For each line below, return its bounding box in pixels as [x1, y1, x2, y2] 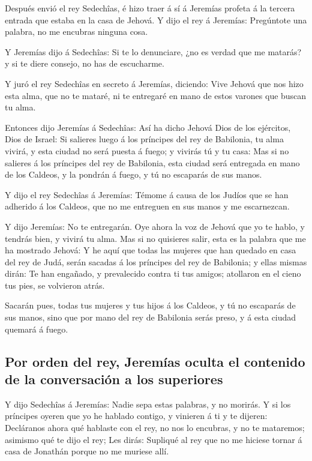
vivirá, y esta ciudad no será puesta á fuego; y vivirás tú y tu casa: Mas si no [5, 144, 289, 157]
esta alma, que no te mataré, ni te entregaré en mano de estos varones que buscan [5, 89, 307, 101]
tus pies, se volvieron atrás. [5, 279, 105, 291]
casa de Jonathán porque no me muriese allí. [5, 445, 169, 457]
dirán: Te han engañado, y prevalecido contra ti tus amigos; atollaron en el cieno [5, 267, 301, 280]
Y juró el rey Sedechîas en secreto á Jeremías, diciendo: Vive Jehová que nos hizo [5, 77, 304, 89]
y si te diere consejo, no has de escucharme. [5, 57, 164, 70]
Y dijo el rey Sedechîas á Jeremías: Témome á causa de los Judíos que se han [5, 188, 289, 200]
